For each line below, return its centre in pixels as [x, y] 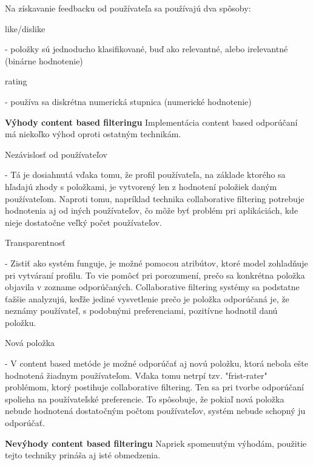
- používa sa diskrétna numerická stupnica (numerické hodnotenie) [128, 101]
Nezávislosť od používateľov [56, 154]
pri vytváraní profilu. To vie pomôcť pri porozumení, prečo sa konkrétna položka [155, 275]
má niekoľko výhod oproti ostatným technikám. [93, 134]
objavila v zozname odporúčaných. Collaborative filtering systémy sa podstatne [152, 287]
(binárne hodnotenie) [44, 60]
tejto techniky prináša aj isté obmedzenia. [83, 455]
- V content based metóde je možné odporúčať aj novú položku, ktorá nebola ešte [156, 363]
